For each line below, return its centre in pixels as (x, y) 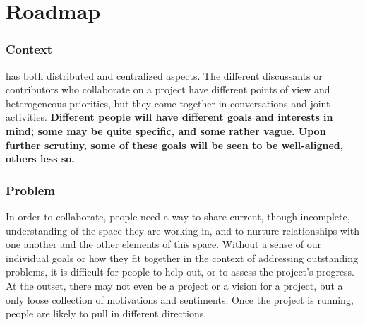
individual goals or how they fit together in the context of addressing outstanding (182, 258)
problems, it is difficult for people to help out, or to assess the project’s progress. (180, 272)
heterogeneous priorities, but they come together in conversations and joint (168, 103)
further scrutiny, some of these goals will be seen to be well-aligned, (175, 144)
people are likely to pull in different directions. (106, 313)
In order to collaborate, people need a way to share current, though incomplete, (178, 216)
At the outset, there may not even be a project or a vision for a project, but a (174, 285)
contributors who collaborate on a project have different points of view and (168, 89)
